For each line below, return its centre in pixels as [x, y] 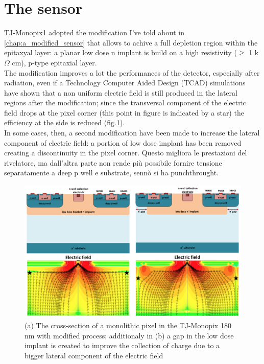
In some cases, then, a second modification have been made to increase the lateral [132, 133]
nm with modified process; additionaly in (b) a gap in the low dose [129, 335]
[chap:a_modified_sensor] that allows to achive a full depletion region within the [131, 42]
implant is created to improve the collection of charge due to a [122, 345]
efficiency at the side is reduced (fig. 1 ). [65, 122]
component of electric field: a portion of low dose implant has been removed [123, 142]
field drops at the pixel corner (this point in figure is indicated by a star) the [124, 112]
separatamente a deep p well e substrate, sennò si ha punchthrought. [112, 173]
